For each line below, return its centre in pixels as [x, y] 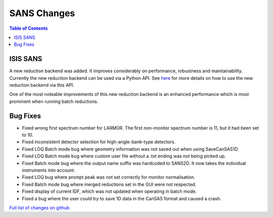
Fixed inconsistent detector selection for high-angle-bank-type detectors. [99, 142]
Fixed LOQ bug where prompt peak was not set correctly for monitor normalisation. [109, 177]
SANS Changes [42, 13]
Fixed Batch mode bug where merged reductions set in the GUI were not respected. [109, 184]
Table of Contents [29, 28]
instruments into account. [49, 170]
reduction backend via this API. [42, 85]
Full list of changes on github [39, 208]
